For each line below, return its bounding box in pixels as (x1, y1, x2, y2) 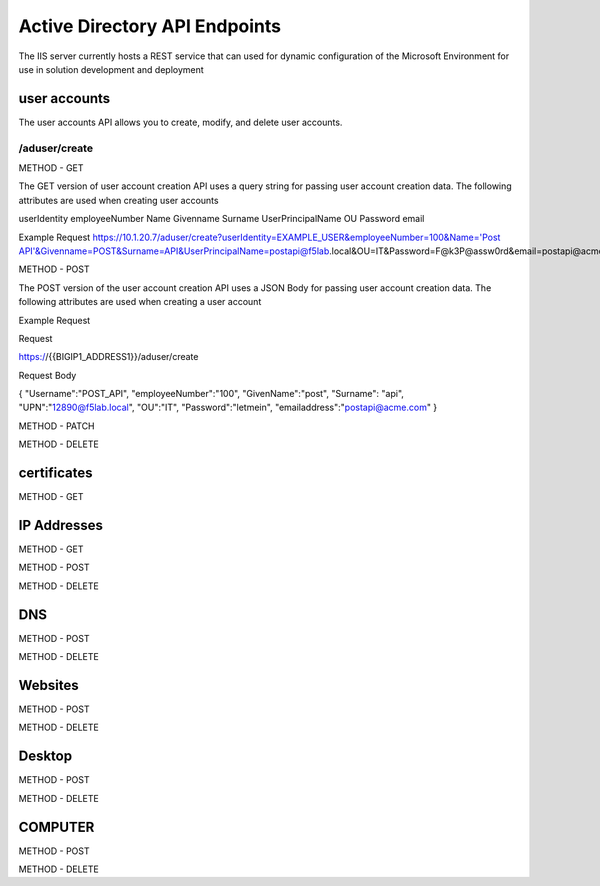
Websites (18, 676, 79, 694)
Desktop (18, 748, 73, 765)
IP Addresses (18, 516, 104, 534)
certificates (18, 465, 93, 482)
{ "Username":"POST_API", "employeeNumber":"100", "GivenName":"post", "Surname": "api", (18, 388, 405, 400)
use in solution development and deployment (18, 63, 204, 75)
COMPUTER (18, 818, 95, 835)
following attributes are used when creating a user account (18, 296, 262, 308)
